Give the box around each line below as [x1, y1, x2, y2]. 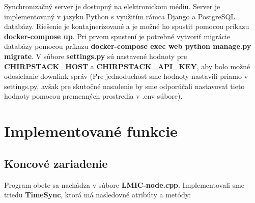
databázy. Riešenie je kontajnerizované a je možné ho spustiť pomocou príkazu [4, 21, 249, 32]
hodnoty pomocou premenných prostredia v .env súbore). [4, 91, 183, 101]
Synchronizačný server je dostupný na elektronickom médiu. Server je [4, 1, 220, 11]
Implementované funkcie [4, 121, 178, 141]
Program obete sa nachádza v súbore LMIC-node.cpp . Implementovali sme [4, 179, 244, 190]
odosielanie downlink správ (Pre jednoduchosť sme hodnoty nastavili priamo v [4, 71, 248, 81]
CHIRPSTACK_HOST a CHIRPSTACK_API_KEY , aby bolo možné [4, 61, 250, 71]
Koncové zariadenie [4, 155, 108, 171]
